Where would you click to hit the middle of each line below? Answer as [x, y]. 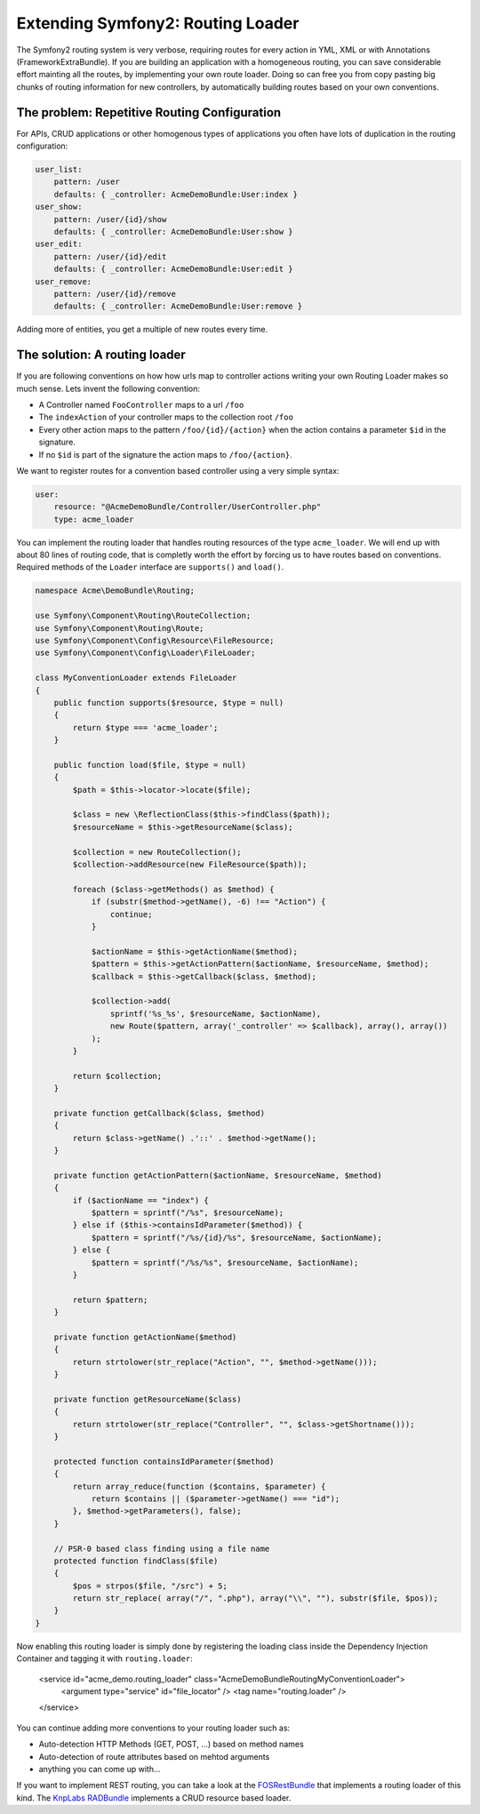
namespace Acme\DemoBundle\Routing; [115, 591]
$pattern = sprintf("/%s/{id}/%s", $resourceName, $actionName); [236, 1237]
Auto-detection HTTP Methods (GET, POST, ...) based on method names [171, 1744]
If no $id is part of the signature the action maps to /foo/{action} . [165, 454]
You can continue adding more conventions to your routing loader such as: [153, 1728]
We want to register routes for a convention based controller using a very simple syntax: [178, 470]
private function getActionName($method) [145, 1337]
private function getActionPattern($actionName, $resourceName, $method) [218, 1175]
